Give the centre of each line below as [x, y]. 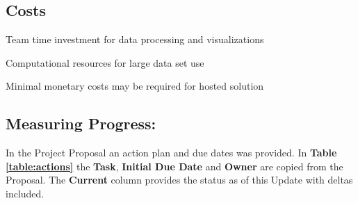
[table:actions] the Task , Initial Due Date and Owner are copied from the [174, 166]
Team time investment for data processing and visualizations [135, 39]
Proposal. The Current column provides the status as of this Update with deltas [179, 180]
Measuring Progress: [81, 123]
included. [25, 193]
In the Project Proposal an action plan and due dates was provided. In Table [171, 153]
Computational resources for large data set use [105, 62]
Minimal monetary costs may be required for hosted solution [135, 86]
